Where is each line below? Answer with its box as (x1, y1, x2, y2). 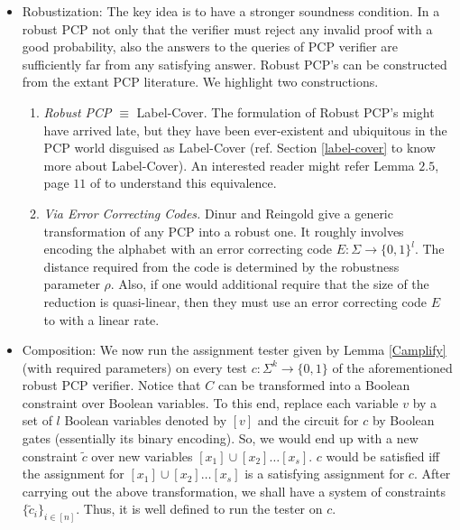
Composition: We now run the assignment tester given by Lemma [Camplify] (22, 340, 446, 359)
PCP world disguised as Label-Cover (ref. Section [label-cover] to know (43, 138, 436, 157)
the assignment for (22, 464, 124, 483)
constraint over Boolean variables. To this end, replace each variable (22, 393, 399, 412)
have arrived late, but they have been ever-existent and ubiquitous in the (43, 120, 447, 139)
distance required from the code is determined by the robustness (43, 256, 400, 275)
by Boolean (372, 411, 435, 430)
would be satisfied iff (326, 446, 440, 465)
